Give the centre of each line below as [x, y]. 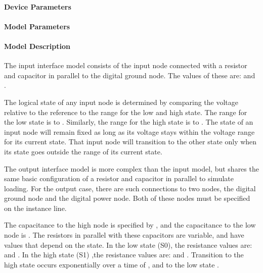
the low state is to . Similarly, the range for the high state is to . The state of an [129, 122]
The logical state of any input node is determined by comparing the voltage [121, 102]
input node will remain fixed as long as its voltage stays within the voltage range [129, 131]
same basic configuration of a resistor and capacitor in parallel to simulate [119, 178]
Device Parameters [38, 6]
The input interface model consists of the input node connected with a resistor [126, 65]
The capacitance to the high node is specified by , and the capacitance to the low [130, 225]
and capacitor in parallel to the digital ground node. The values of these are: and [130, 75]
